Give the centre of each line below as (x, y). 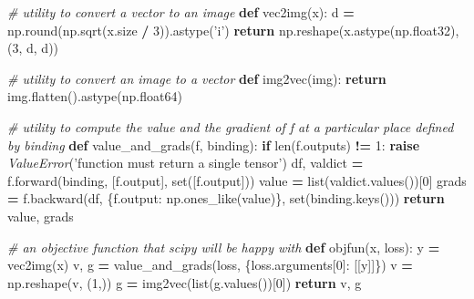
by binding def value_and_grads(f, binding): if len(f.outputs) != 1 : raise (214, 144)
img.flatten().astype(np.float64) (95, 96)
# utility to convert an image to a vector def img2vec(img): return (197, 78)
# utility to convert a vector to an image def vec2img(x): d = (181, 12)
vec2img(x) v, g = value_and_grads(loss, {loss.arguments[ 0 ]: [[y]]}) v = (210, 265)
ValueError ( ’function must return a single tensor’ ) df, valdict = (185, 163)
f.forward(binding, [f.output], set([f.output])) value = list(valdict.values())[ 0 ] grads (237, 180)
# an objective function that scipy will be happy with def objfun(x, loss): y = (224, 247)
